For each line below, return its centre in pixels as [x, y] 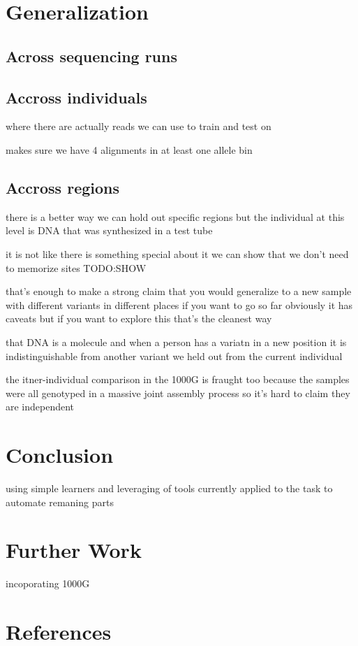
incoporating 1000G [48, 583]
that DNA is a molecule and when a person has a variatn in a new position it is [176, 342]
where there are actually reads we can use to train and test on [139, 126]
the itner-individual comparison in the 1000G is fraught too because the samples [178, 379]
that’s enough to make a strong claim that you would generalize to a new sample [179, 291]
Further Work [74, 550]
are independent [40, 407]
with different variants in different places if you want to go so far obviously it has [179, 304]
